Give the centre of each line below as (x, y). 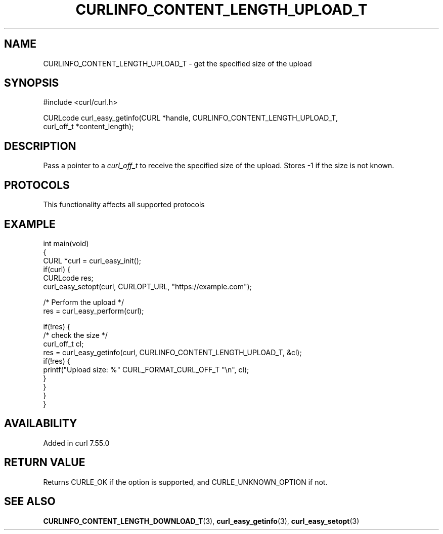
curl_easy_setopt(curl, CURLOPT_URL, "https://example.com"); (147, 286)
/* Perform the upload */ (83, 302)
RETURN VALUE (45, 463)
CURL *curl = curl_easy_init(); (92, 260)
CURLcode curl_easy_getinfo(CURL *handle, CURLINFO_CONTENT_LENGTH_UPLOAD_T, (190, 118)
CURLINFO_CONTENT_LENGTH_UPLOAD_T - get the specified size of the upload (178, 63)
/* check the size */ (75, 335)
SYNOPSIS (32, 83)
